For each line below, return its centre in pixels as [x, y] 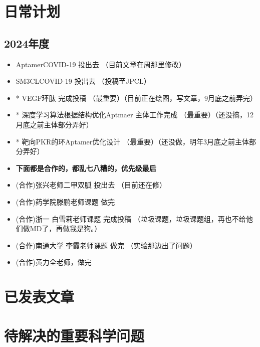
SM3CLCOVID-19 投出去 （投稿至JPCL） [83, 81]
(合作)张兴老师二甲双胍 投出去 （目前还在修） [91, 185]
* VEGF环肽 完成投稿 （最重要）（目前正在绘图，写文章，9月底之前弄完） [136, 98]
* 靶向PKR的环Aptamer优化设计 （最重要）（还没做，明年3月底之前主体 [132, 141]
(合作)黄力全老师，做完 [54, 262]
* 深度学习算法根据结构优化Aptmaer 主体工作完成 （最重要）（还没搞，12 [135, 115]
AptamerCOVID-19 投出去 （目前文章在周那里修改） [101, 64]
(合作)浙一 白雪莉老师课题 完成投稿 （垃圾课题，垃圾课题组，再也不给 [131, 218]
